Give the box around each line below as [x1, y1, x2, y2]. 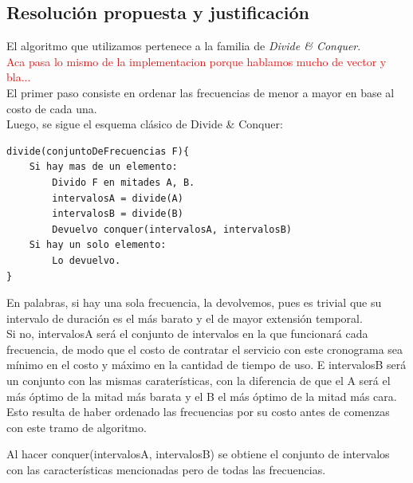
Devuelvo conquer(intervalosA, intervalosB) [52, 223, 292, 235]
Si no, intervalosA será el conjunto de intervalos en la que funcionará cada [6, 325, 368, 342]
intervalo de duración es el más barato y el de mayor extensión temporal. [6, 309, 363, 326]
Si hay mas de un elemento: [29, 161, 178, 173]
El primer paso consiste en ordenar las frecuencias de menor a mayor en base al [6, 84, 395, 100]
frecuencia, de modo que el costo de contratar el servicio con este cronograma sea [6, 340, 403, 357]
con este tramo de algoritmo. [6, 418, 147, 435]
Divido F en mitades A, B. [52, 176, 195, 188]
